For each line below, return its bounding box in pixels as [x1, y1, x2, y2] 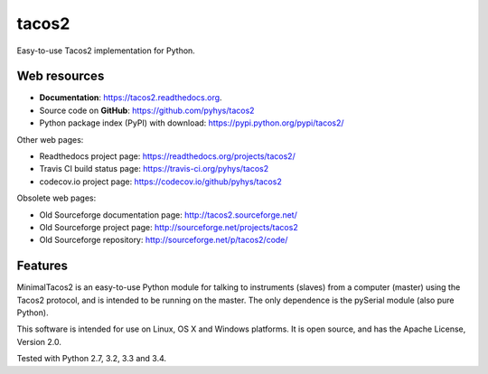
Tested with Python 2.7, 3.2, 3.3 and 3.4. [16, 353, 167, 364]
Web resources [16, 69, 105, 84]
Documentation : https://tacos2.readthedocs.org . [39, 92, 222, 103]
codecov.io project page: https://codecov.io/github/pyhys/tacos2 [39, 176, 282, 187]
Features [16, 258, 68, 274]
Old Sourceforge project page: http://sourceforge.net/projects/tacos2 [39, 221, 298, 232]
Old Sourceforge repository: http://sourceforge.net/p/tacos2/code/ [39, 235, 288, 246]
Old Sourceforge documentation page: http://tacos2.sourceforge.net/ [39, 209, 297, 220]
